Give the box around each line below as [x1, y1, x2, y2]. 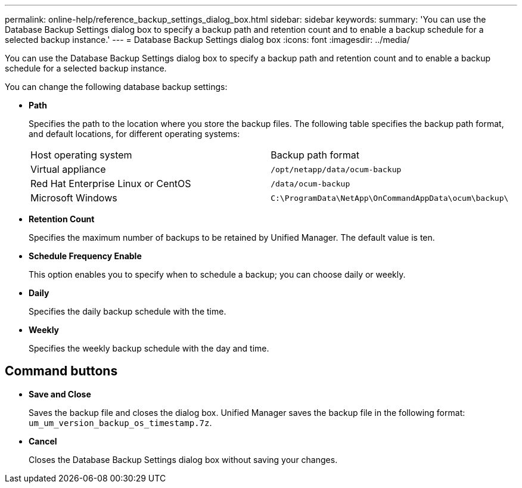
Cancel [29, 436, 57, 446]
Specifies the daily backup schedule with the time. [29, 306, 226, 316]
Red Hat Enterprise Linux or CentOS [30, 178, 191, 189]
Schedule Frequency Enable [29, 251, 142, 261]
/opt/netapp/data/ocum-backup [271, 164, 402, 174]
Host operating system [30, 149, 132, 161]
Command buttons [5, 363, 118, 379]
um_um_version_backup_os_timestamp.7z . [29, 417, 212, 428]
